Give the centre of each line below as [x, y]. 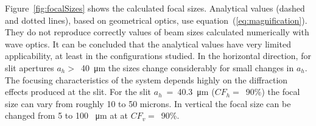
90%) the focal [273, 92]
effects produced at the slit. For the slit [78, 92]
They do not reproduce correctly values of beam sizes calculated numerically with [157, 32]
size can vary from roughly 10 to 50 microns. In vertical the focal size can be [148, 103]
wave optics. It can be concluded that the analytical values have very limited [148, 44]
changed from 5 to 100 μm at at [66, 115]
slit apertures [30, 67]
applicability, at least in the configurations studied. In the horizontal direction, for [158, 56]
